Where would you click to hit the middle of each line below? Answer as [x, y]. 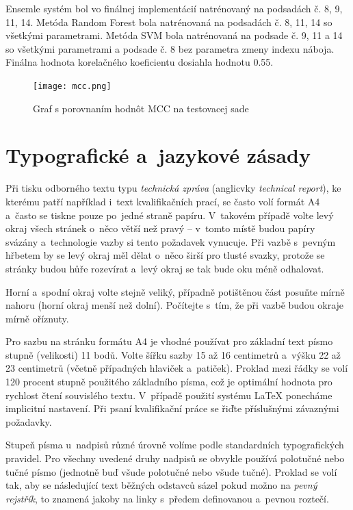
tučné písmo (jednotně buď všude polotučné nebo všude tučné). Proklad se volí [171, 471]
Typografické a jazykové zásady [158, 155]
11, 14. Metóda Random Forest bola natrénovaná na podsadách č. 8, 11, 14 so [169, 22]
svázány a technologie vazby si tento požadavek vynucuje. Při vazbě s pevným [171, 241]
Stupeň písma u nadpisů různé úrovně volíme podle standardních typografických [175, 445]
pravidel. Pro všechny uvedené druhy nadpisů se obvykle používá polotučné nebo [175, 458]
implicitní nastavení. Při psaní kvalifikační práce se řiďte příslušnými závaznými [172, 408]
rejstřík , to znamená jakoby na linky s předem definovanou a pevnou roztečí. [167, 498]
